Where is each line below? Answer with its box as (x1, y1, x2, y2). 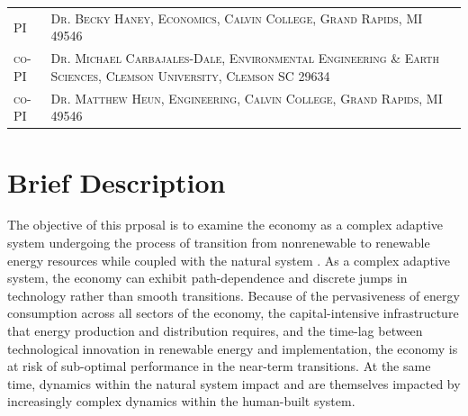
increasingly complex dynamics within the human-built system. (7, 392, 355, 411)
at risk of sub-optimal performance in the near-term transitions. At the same (7, 357, 431, 375)
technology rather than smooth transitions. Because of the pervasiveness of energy (7, 285, 460, 304)
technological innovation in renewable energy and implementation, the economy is (7, 339, 458, 357)
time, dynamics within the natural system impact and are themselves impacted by (7, 374, 461, 393)
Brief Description (7, 163, 226, 200)
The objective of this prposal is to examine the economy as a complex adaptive (7, 215, 444, 234)
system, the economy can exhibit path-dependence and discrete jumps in (7, 268, 408, 287)
